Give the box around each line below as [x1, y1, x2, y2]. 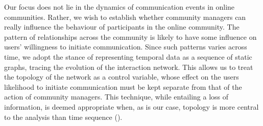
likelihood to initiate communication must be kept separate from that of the [4, 81, 242, 92]
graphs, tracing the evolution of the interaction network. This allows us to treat [4, 61, 253, 72]
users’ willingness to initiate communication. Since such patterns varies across [4, 41, 247, 52]
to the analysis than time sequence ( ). [4, 111, 123, 122]
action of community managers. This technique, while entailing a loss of [4, 91, 228, 102]
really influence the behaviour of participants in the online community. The [4, 21, 240, 32]
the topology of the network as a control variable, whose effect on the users [4, 71, 239, 82]
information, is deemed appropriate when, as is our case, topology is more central [4, 101, 259, 112]
